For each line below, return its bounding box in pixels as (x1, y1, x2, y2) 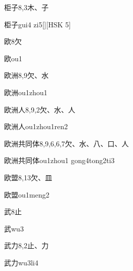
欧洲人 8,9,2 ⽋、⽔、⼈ (4, 104, 75, 114)
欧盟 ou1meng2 (4, 189, 50, 200)
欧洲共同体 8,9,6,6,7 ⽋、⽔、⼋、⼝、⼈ (4, 138, 129, 148)
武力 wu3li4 (4, 257, 38, 267)
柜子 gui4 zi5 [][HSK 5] (4, 19, 71, 29)
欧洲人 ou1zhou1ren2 (4, 121, 68, 132)
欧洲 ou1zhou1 (4, 87, 48, 97)
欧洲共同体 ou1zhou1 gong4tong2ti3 (4, 155, 115, 166)
